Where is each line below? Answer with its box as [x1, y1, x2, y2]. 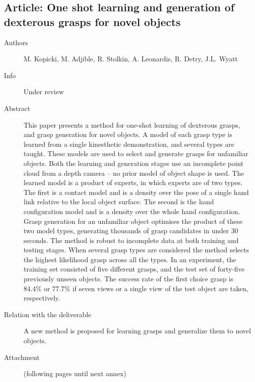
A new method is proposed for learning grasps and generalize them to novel [24, 326, 251, 336]
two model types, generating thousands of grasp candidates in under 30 [24, 225, 238, 236]
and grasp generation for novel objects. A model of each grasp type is [24, 129, 232, 139]
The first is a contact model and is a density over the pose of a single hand [24, 187, 249, 197]
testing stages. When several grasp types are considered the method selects [24, 245, 249, 255]
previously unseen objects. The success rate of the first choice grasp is [24, 273, 234, 284]
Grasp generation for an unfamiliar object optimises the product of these [24, 216, 243, 226]
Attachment [4, 352, 40, 362]
